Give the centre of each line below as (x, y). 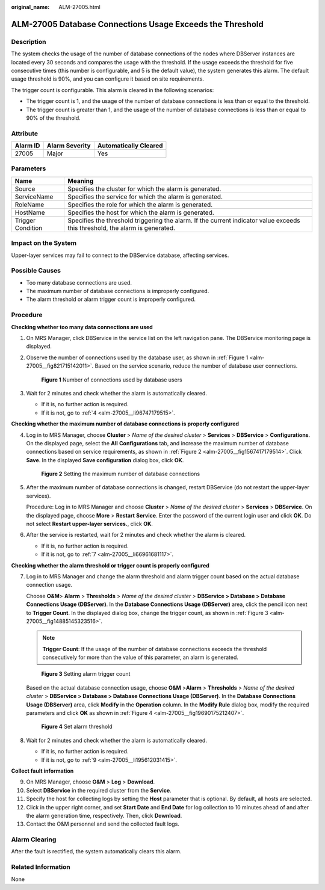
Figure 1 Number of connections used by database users (112, 380)
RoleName (29, 205)
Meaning (81, 181)
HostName (30, 212)
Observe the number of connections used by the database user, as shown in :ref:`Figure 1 (137, 357)
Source (25, 188)
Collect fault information (42, 771)
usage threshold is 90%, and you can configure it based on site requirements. (108, 79)
